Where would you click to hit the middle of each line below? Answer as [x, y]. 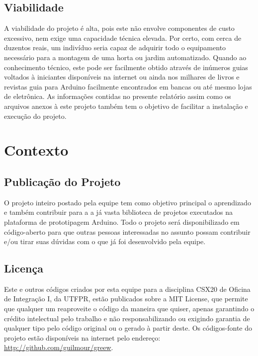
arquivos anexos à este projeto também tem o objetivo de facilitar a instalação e [126, 106]
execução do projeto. [35, 116]
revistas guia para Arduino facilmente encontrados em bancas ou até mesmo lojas [128, 86]
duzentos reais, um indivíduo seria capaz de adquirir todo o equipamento [115, 47]
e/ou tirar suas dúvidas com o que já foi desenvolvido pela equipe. [105, 241]
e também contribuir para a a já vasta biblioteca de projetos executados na [119, 212]
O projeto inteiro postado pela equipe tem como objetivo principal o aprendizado [128, 202]
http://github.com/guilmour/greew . [59, 347]
